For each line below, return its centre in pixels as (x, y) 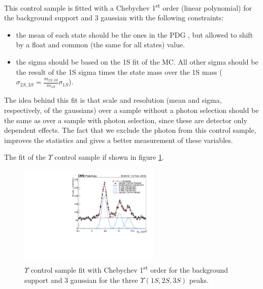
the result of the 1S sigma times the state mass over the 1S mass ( (119, 71)
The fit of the (25, 157)
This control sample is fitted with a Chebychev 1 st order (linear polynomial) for (128, 7)
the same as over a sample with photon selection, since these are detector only (126, 120)
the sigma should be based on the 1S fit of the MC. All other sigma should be (137, 62)
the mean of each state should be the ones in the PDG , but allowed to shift (135, 34)
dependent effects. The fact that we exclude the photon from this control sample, (130, 130)
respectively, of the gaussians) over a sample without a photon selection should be (131, 110)
